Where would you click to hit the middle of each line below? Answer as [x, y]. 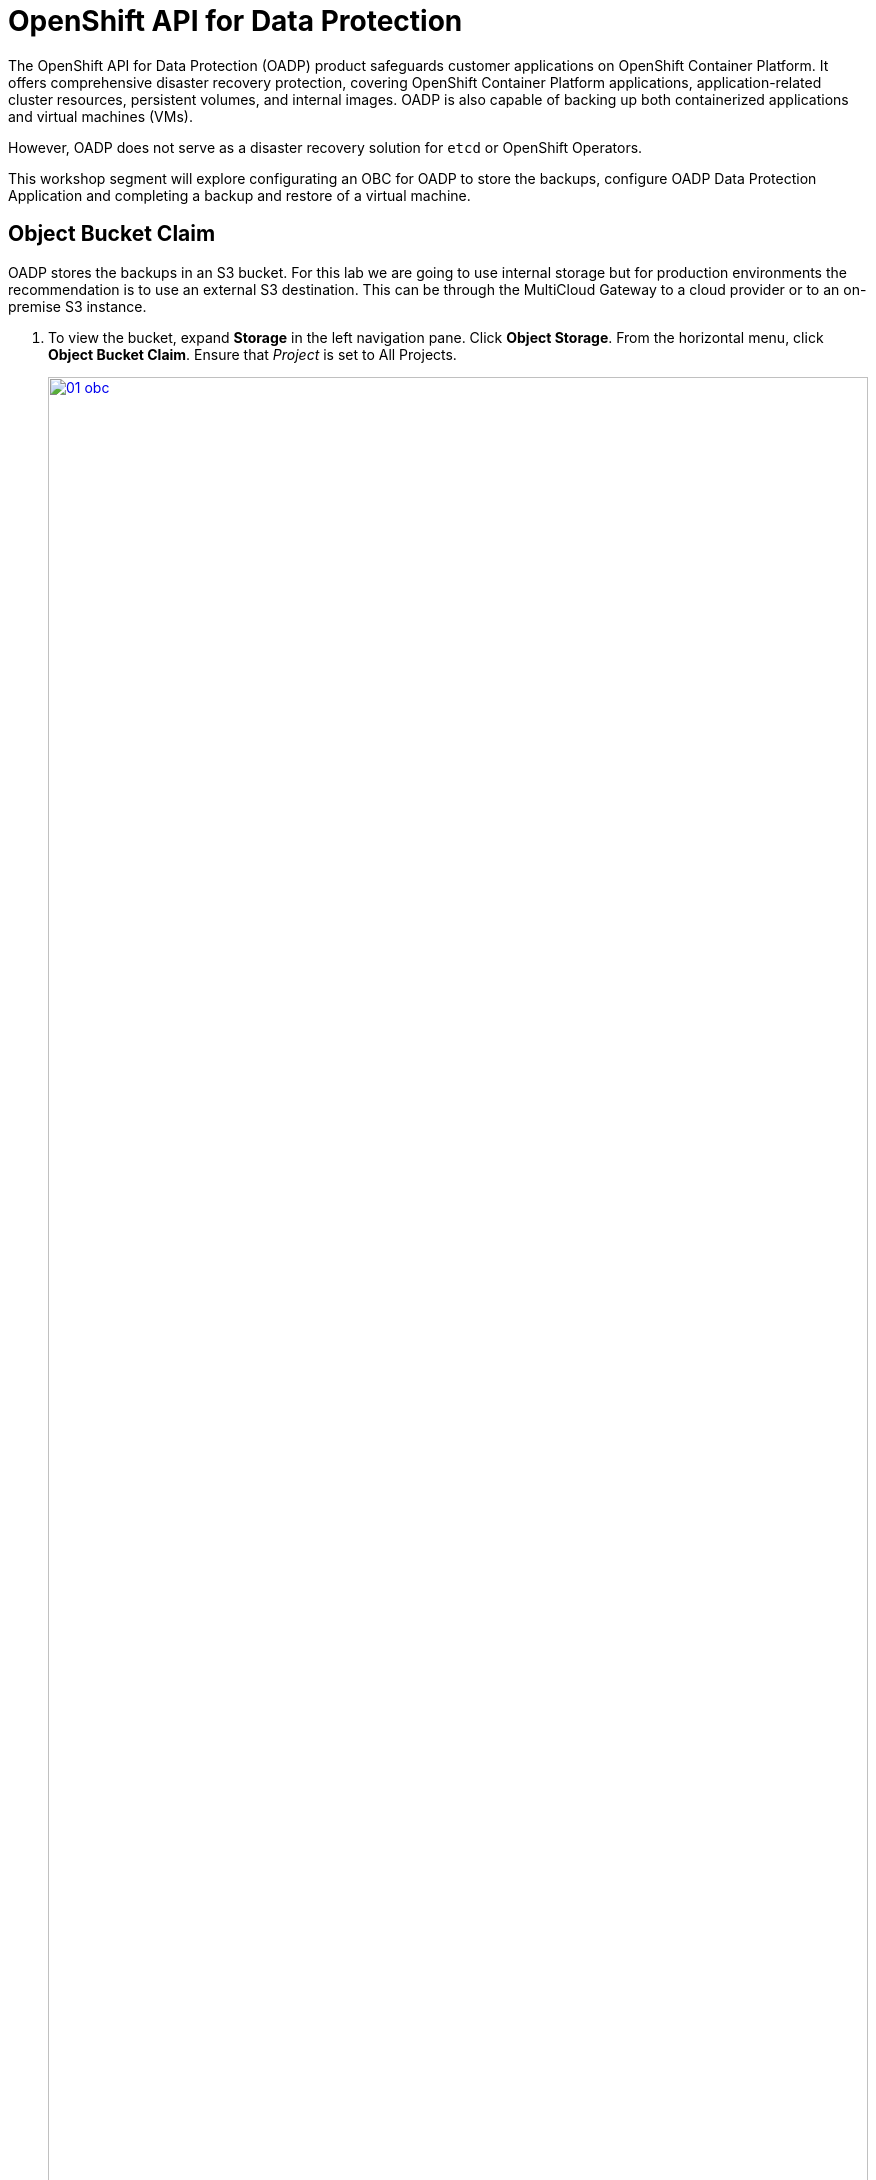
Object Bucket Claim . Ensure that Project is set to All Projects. [252, 354]
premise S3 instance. [77, 306]
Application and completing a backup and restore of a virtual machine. [239, 195]
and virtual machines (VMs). [100, 116]
